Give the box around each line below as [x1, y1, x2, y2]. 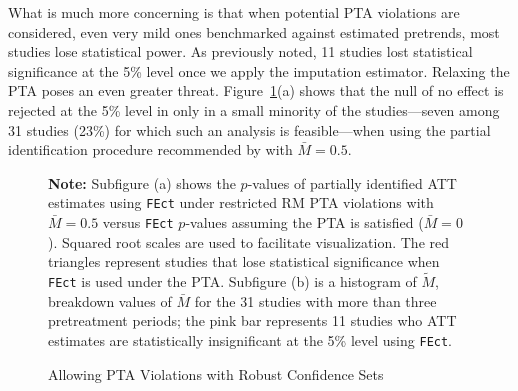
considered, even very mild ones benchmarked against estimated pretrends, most [8, 21, 500, 42]
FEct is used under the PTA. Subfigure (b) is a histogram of [48, 271, 417, 292]
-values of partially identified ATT [247, 172, 457, 193]
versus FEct [102, 212, 174, 232]
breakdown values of [48, 290, 172, 311]
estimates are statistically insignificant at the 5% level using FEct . [48, 329, 453, 350]
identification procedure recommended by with [8, 139, 293, 160]
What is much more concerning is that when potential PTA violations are [8, 2, 460, 22]
